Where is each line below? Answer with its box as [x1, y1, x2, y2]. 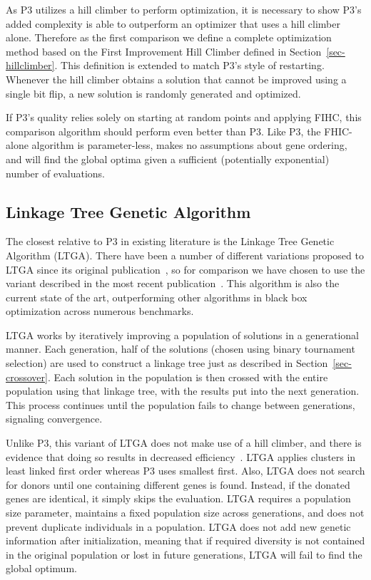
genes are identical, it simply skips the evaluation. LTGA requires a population [6, 491, 351, 506]
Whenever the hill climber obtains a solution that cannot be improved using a [6, 71, 347, 86]
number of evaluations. [6, 165, 105, 180]
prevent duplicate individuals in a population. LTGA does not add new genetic [6, 519, 351, 534]
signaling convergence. [6, 411, 103, 426]
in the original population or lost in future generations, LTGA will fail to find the [6, 547, 362, 561]
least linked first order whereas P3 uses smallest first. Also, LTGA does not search [6, 463, 365, 478]
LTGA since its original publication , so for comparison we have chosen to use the [6, 261, 365, 276]
